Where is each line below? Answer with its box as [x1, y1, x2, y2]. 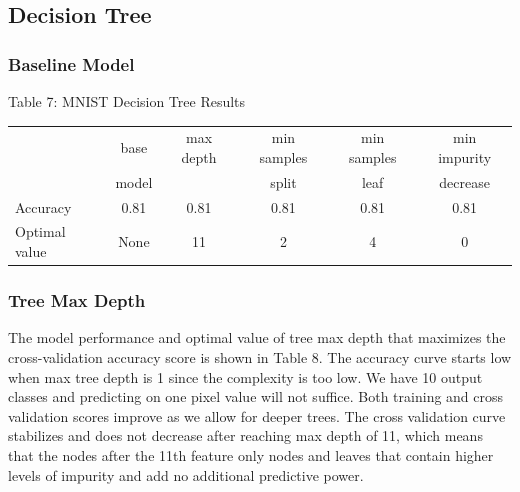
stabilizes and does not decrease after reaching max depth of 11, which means [8, 425, 483, 446]
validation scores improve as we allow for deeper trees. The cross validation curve [8, 405, 506, 426]
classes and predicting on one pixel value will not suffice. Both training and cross [8, 386, 504, 407]
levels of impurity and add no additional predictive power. [8, 464, 364, 485]
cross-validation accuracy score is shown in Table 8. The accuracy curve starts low [8, 346, 512, 367]
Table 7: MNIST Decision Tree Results [8, 91, 246, 111]
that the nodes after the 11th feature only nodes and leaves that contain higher [8, 444, 494, 465]
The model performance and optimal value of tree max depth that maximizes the [8, 327, 506, 348]
